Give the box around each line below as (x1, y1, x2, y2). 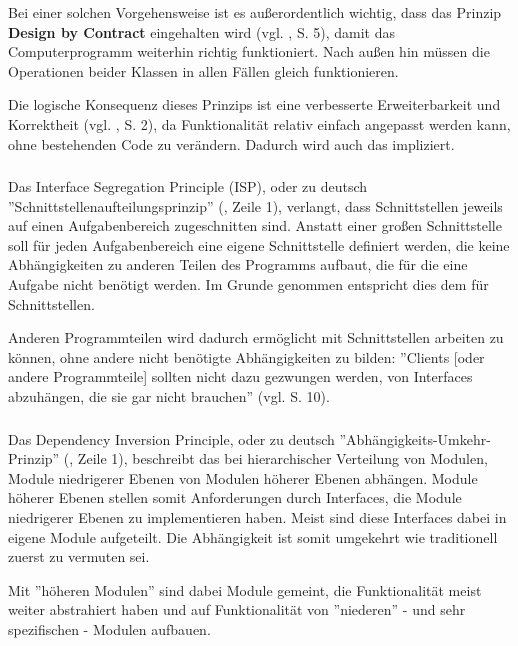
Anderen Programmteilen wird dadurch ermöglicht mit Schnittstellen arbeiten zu (8, 327, 504, 348)
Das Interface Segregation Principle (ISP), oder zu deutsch (8, 176, 368, 197)
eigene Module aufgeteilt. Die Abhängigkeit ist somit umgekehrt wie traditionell (8, 526, 498, 547)
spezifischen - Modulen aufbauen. (8, 618, 211, 639)
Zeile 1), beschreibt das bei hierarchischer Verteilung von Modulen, (77, 448, 488, 469)
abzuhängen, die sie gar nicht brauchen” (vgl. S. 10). (8, 386, 330, 407)
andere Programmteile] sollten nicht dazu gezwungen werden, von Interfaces (8, 366, 473, 387)
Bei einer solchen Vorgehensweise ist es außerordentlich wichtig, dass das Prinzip (8, 2, 502, 22)
